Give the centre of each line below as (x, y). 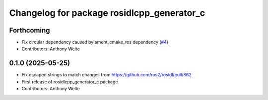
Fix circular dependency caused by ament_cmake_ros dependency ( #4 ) (95, 42)
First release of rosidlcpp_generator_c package (70, 82)
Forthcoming (30, 30)
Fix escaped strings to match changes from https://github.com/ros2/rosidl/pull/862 (106, 75)
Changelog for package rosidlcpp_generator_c (107, 13)
